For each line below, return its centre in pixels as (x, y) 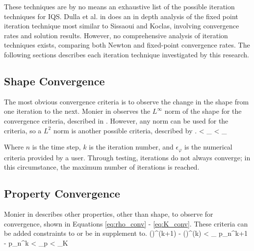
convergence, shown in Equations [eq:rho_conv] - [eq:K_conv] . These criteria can (126, 223)
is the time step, (56, 147)
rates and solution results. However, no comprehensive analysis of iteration (116, 35)
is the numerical (208, 147)
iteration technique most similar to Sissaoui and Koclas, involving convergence (122, 26)
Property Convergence (62, 193)
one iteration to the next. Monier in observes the (77, 111)
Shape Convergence (54, 81)
